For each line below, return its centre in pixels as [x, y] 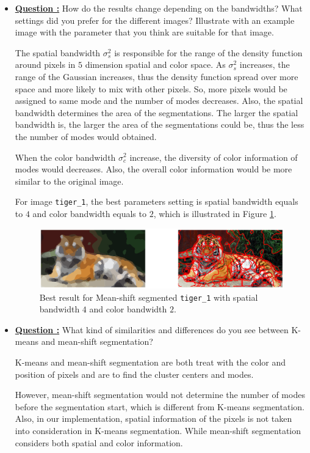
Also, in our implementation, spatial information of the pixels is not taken [153, 418]
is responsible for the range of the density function [208, 52]
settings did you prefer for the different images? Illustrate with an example [155, 20]
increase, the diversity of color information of [214, 157]
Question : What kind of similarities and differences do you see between [152, 329]
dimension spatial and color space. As [155, 64]
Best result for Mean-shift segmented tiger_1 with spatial [149, 297]
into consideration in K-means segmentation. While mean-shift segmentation [158, 431]
